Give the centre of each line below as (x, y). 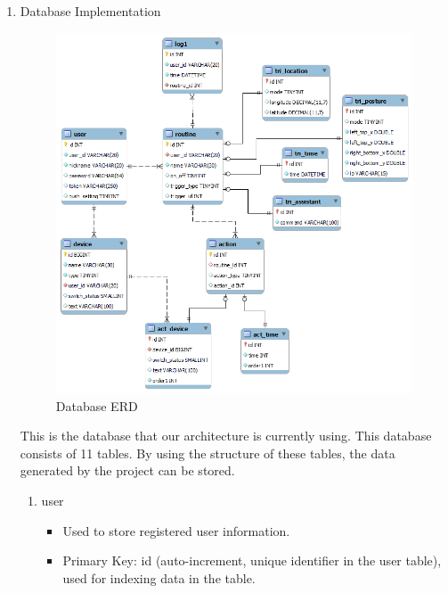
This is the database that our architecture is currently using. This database (226, 436)
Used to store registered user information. (176, 530)
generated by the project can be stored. (127, 470)
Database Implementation (90, 11)
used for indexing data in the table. (159, 577)
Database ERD (97, 405)
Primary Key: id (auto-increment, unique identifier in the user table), (252, 560)
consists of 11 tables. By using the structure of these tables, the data (208, 453)
